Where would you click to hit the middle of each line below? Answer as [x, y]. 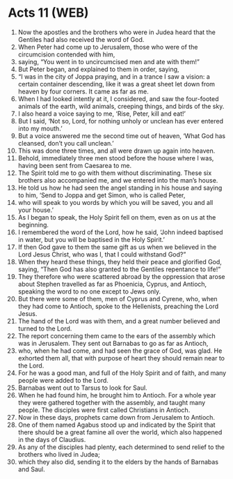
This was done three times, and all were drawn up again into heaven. [116, 151]
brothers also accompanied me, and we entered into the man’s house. [118, 180]
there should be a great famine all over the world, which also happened [120, 432]
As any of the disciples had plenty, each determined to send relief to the [121, 447]
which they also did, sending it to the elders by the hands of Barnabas [118, 462]
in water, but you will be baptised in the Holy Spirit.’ [91, 239]
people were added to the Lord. [63, 380]
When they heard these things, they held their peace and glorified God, [120, 261]
